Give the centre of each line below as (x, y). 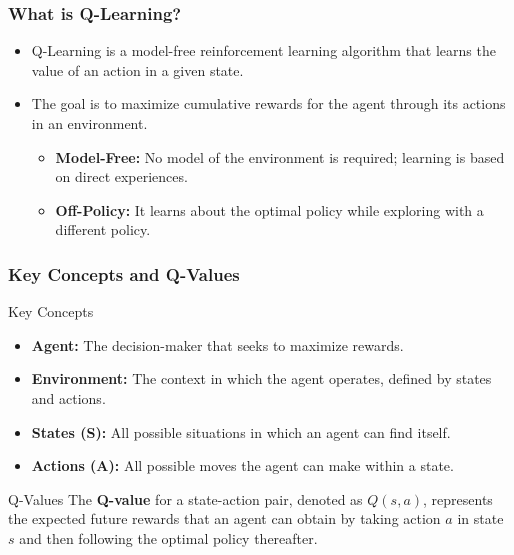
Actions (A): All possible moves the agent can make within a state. (242, 465)
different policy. (103, 229)
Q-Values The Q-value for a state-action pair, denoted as (185, 498)
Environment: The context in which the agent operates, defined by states (261, 378)
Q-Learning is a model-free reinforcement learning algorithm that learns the (263, 50)
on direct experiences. (121, 176)
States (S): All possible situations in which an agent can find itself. (241, 431)
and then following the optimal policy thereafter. (168, 537)
